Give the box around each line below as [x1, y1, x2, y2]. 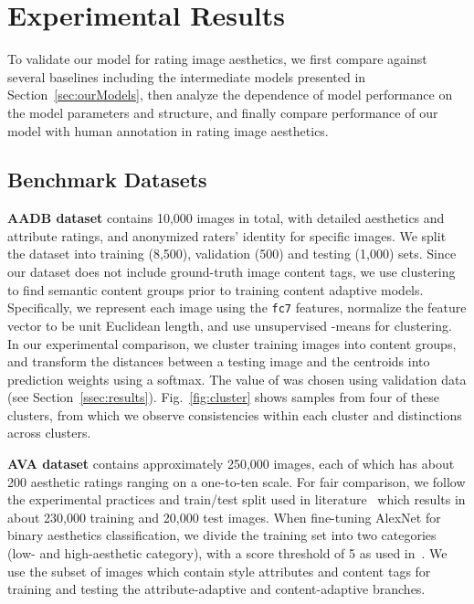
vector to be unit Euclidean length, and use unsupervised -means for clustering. [7, 315, 452, 334]
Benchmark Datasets [7, 165, 207, 194]
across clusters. [7, 423, 91, 442]
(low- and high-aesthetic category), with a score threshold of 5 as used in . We [7, 544, 448, 563]
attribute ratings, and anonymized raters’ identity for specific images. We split [7, 226, 447, 245]
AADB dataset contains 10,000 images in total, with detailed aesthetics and [7, 208, 445, 228]
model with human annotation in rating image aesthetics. [7, 121, 329, 140]
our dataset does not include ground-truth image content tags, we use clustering [7, 262, 456, 281]
